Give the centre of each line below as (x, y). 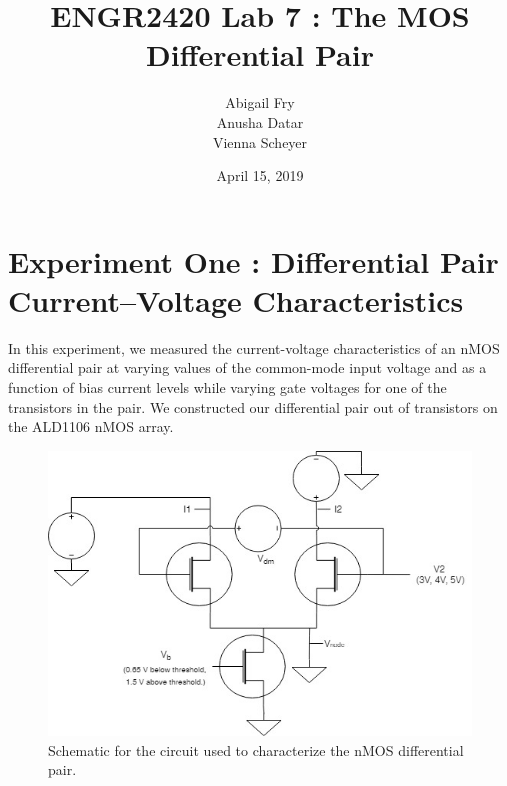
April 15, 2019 (260, 175)
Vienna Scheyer (260, 141)
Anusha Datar (260, 121)
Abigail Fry (260, 102)
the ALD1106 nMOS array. (91, 426)
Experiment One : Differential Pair (253, 260)
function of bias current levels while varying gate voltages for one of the (227, 387)
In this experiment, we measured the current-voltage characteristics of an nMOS (254, 347)
